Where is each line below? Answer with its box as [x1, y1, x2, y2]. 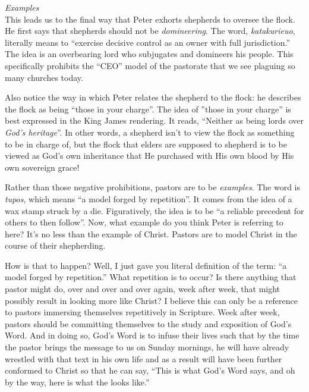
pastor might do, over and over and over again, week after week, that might [5, 283, 280, 295]
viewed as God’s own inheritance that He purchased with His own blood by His [5, 149, 294, 162]
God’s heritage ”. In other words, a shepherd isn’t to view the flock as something [5, 126, 295, 138]
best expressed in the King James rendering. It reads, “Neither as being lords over [5, 114, 304, 127]
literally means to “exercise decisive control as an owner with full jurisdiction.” [5, 36, 291, 48]
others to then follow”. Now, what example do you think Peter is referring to [5, 216, 283, 228]
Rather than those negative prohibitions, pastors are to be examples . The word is [5, 181, 301, 193]
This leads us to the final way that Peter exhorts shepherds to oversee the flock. [5, 12, 295, 25]
